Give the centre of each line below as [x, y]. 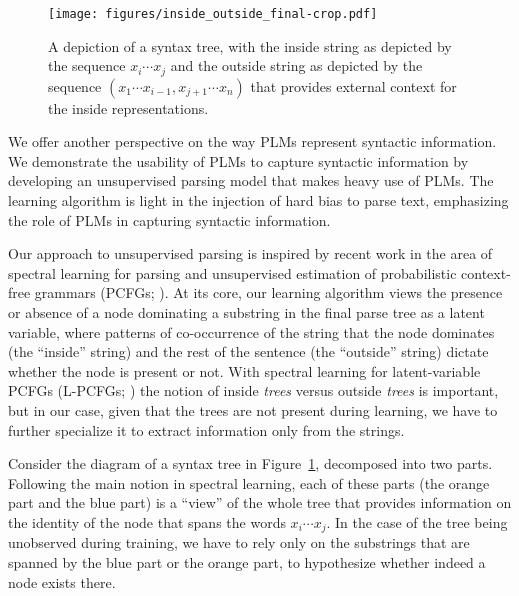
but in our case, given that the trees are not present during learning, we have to [253, 410]
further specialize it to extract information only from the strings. [206, 429]
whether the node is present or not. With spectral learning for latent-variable [244, 370]
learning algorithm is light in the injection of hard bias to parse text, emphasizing [258, 200]
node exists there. [62, 581]
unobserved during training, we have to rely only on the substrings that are [239, 542]
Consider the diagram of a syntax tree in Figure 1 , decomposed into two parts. [250, 463]
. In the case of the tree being [417, 521]
